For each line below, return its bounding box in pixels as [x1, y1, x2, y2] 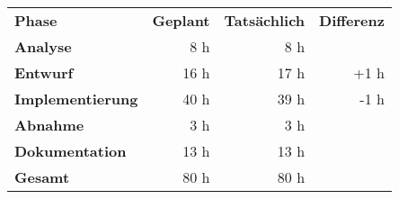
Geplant [152, 10, 210, 31]
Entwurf [14, 62, 74, 83]
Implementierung [14, 88, 138, 109]
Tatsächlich [224, 10, 306, 31]
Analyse [14, 36, 72, 57]
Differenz [319, 10, 385, 31]
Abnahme [14, 114, 84, 135]
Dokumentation [14, 140, 127, 161]
